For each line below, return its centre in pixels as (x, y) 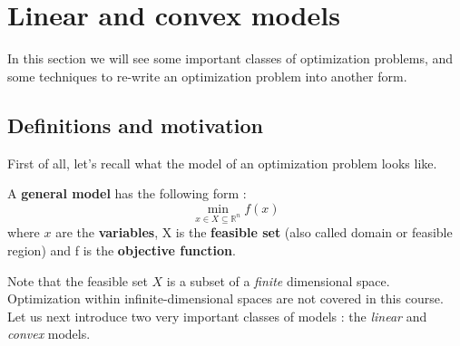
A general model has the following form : (127, 193)
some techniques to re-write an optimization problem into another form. (207, 76)
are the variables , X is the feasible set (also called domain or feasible (254, 232)
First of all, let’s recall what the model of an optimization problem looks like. (222, 163)
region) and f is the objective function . (122, 250)
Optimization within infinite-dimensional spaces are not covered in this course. (225, 298)
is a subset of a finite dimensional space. (278, 280)
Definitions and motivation (135, 125)
